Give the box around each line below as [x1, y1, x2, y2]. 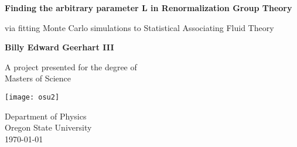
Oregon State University [5, 121, 92, 134]
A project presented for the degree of [5, 60, 137, 73]
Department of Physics [5, 110, 87, 122]
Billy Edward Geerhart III [5, 41, 114, 53]
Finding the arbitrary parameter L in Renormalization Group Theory [5, 2, 292, 13]
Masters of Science [5, 72, 71, 84]
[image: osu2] [5, 93, 60, 101]
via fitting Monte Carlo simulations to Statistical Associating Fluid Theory [5, 21, 274, 33]
